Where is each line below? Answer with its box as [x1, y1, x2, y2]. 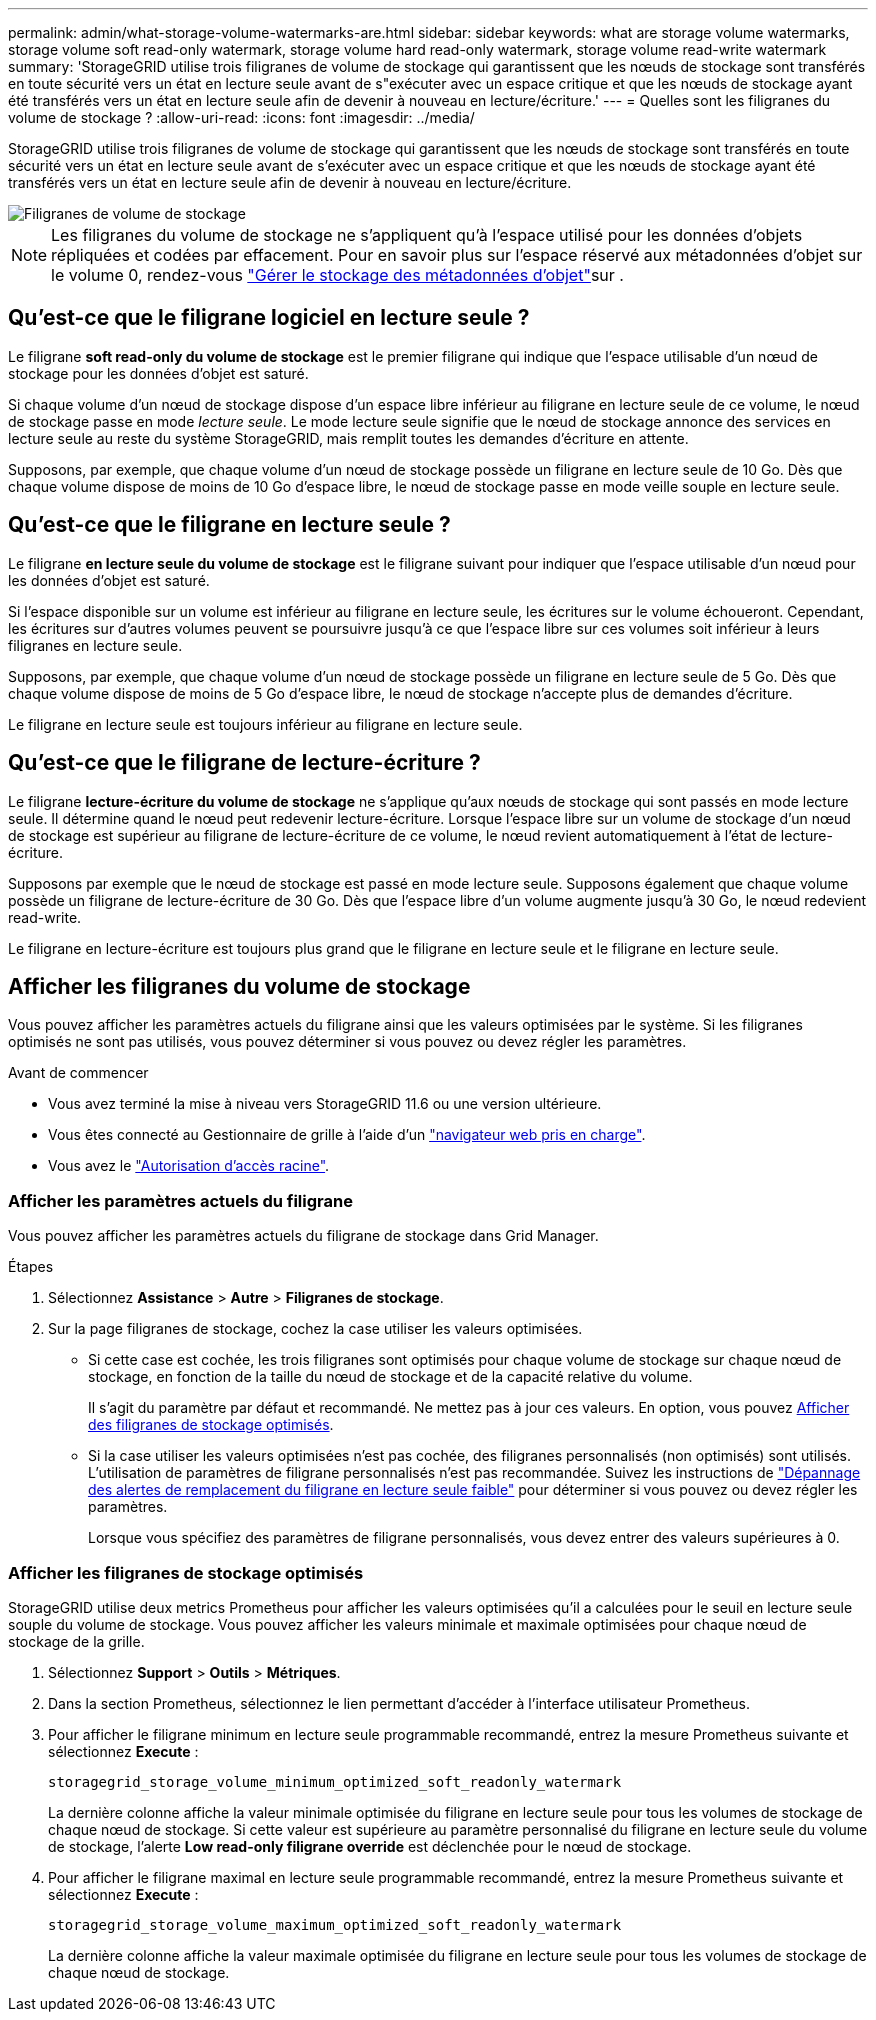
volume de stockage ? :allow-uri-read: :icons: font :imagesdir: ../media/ [8, 109, 475, 126]
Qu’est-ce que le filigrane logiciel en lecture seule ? [8, 305, 530, 331]
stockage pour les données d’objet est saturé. [8, 364, 309, 382]
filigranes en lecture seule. [8, 636, 183, 654]
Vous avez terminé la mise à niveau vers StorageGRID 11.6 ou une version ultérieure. [48, 1095, 602, 1113]
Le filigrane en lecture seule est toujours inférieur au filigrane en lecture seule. [8, 715, 523, 733]
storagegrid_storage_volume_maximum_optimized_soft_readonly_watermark [48, 1916, 622, 1933]
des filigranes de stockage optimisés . [88, 1416, 334, 1434]
